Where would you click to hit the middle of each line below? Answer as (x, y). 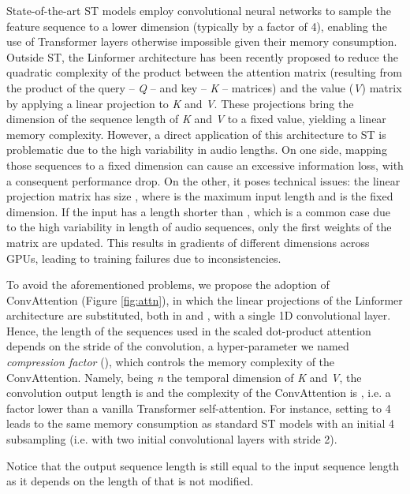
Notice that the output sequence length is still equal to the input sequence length (203, 465)
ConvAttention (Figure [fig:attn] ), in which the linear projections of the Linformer (205, 299)
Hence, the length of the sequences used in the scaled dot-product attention (189, 330)
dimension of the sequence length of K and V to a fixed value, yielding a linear (196, 119)
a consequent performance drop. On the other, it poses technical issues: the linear (203, 180)
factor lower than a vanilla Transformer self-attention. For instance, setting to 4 (199, 408)
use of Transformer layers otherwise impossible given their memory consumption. (202, 41)
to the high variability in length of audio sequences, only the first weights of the (199, 227)
